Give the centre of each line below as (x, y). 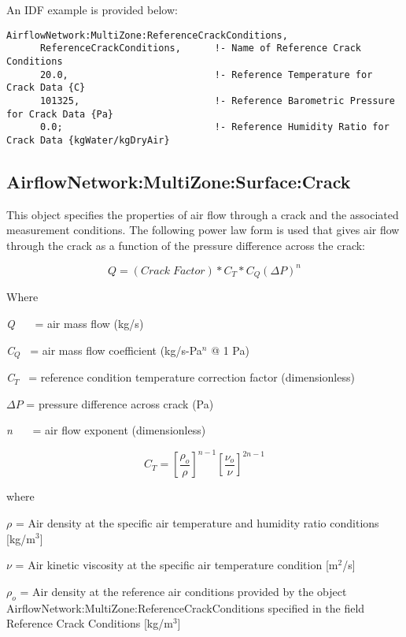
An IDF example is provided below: (92, 9)
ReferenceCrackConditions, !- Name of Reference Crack (201, 48)
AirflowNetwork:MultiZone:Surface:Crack (179, 181)
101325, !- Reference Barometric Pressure (217, 101)
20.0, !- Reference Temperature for (206, 75)
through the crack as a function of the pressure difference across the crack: (186, 245)
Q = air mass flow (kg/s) (75, 324)
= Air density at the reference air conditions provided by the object (183, 591)
